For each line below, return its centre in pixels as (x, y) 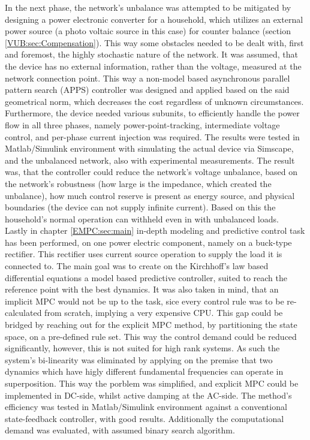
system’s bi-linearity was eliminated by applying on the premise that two (139, 359)
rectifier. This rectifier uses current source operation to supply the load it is (144, 254)
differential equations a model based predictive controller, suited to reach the (146, 277)
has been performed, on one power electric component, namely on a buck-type (148, 242)
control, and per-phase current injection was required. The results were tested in (152, 136)
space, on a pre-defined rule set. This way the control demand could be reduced (151, 336)
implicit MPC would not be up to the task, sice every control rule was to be (145, 301)
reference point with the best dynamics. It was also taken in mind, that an (142, 289)
